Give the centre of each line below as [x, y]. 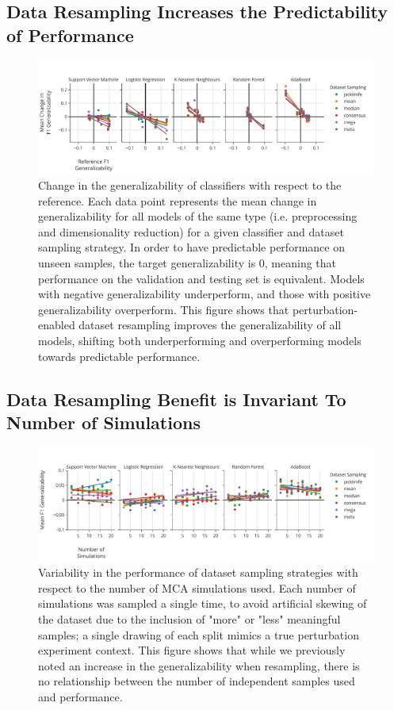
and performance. [80, 696]
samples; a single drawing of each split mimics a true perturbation [199, 634]
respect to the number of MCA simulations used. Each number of [197, 587]
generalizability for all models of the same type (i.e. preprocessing [198, 216]
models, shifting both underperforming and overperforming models [200, 340]
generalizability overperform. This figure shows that [164, 309]
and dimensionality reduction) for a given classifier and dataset [191, 231]
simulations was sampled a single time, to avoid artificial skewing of [203, 603]
